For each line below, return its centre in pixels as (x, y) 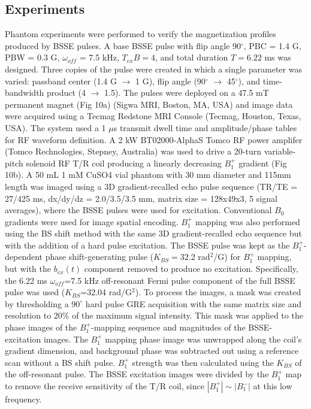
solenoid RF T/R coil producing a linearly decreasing (124, 163)
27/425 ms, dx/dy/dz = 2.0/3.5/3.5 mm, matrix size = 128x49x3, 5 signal (141, 198)
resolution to (28, 315)
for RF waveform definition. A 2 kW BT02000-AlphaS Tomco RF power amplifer (154, 139)
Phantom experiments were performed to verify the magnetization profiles (141, 34)
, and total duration (191, 57)
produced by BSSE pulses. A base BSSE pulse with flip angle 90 (123, 45)
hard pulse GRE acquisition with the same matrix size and (194, 303)
